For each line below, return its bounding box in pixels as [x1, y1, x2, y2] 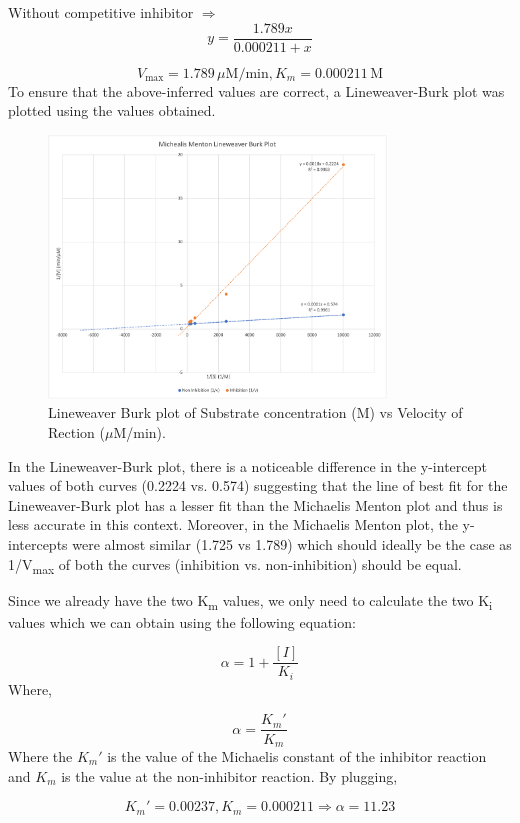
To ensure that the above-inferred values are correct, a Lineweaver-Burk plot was [8, 80, 505, 101]
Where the [8, 745, 73, 766]
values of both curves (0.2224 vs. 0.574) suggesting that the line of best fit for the [8, 475, 508, 496]
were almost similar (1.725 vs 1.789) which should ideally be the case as [72, 533, 512, 554]
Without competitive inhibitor [8, 2, 194, 22]
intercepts [8, 533, 68, 554]
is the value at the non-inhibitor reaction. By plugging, [61, 765, 398, 786]
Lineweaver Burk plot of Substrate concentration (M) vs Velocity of [48, 402, 463, 423]
